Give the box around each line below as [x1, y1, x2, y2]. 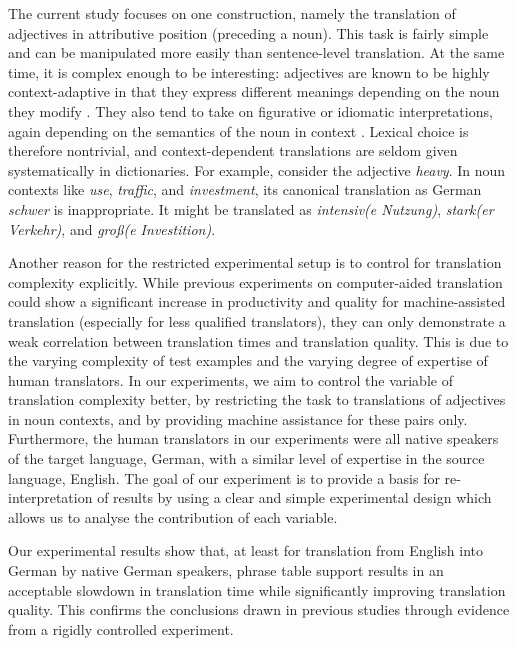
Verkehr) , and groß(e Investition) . [8, 218, 216, 239]
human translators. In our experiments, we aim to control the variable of [8, 369, 453, 390]
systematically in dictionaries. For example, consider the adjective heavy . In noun [8, 159, 506, 180]
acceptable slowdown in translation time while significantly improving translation [8, 579, 506, 600]
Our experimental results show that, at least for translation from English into [8, 540, 483, 561]
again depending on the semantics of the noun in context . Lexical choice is [8, 120, 469, 141]
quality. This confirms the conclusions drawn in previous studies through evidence [8, 599, 510, 620]
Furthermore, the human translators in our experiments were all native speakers [8, 428, 499, 449]
